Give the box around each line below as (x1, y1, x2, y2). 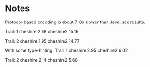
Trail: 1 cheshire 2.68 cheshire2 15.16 (5, 28, 79, 34)
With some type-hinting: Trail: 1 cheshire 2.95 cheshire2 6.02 (5, 47, 128, 53)
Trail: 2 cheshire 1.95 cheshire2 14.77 (5, 38, 80, 44)
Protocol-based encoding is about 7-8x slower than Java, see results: (5, 19, 146, 25)
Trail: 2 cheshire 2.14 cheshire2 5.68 (5, 57, 78, 63)
